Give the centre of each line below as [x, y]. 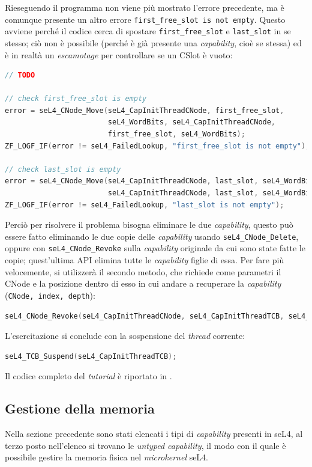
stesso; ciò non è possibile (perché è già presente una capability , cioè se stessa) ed [153, 42]
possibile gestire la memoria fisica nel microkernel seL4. [107, 457]
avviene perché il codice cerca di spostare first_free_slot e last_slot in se [148, 31]
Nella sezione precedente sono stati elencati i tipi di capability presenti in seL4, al [154, 434]
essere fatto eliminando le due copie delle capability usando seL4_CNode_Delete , [152, 236]
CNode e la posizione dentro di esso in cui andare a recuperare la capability [143, 283]
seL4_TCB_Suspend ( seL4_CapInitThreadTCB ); [91, 356]
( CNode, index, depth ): [50, 295]
